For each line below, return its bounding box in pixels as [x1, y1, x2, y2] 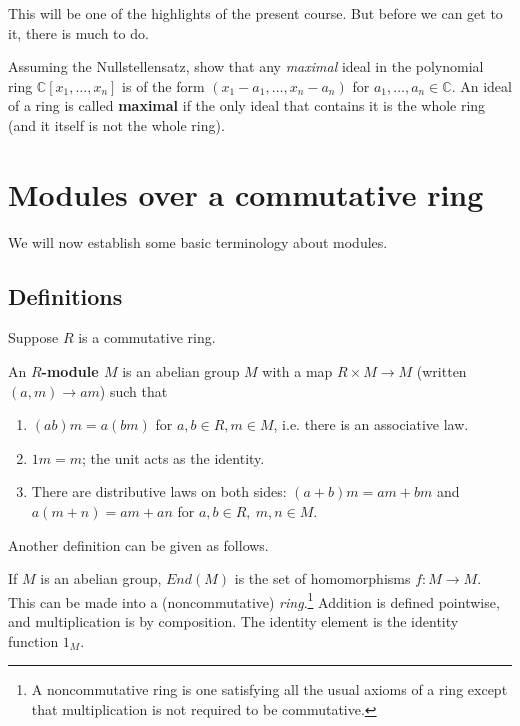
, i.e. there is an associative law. [273, 414, 469, 435]
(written [416, 361, 467, 382]
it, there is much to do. [8, 22, 149, 43]
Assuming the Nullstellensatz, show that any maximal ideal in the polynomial [8, 56, 484, 77]
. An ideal [451, 75, 512, 96]
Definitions [8, 280, 123, 311]
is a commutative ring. [78, 327, 216, 348]
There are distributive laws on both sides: [31, 481, 287, 502]
